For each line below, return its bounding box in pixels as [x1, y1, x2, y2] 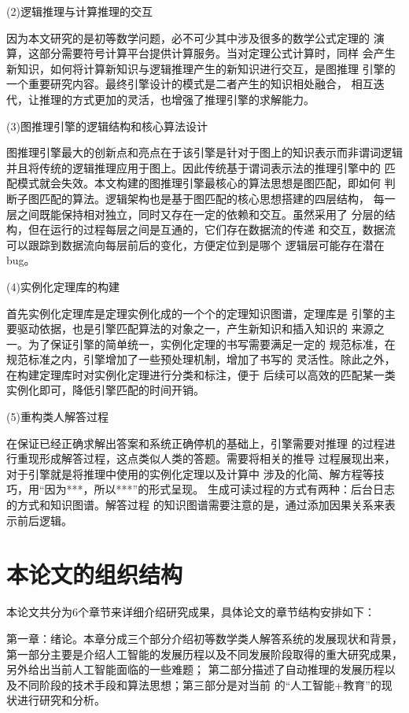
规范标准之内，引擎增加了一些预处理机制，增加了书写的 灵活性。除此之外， [6, 351, 396, 368]
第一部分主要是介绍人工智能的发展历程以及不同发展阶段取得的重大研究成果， [6, 645, 403, 662]
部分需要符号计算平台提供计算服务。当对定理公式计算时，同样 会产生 [39, 45, 396, 61]
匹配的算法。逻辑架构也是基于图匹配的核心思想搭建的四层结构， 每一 [39, 190, 396, 206]
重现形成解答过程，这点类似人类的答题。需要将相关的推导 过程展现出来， [17, 450, 396, 467]
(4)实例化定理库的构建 [6, 278, 120, 294]
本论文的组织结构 [6, 558, 183, 590]
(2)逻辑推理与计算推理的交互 [6, 3, 153, 19]
